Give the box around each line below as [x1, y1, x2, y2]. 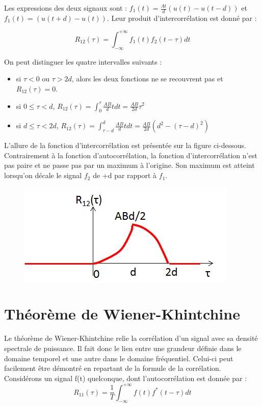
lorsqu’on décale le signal [4, 170, 82, 181]
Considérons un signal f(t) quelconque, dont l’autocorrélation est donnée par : [4, 372, 247, 383]
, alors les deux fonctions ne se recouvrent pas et [71, 73, 223, 84]
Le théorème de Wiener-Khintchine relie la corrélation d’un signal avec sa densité [4, 333, 258, 343]
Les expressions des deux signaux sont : [4, 3, 127, 13]
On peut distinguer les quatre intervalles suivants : [4, 56, 162, 67]
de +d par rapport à [93, 170, 157, 181]
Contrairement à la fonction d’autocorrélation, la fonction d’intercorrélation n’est [4, 150, 257, 160]
